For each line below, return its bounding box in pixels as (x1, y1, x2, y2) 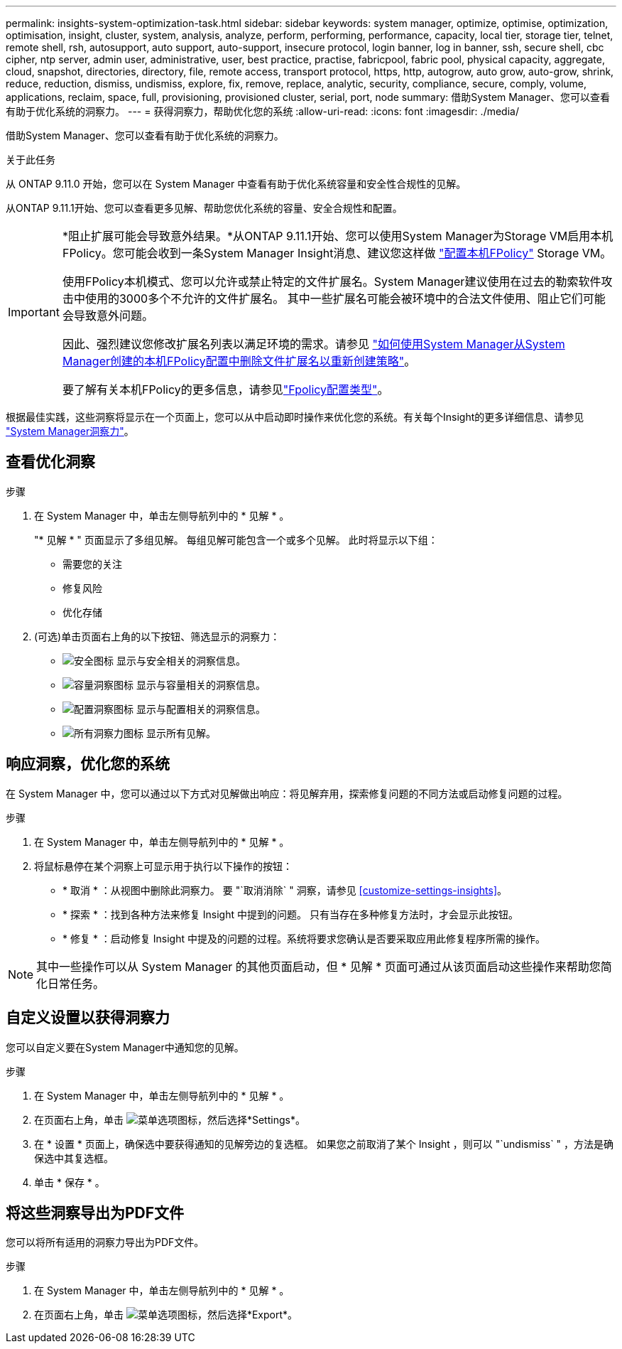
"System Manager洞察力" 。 (6, 425, 134, 437)
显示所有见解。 (146, 726, 216, 739)
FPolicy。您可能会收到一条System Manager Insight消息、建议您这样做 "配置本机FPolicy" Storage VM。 (62, 246, 612, 260)
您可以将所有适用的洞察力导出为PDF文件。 (6, 1236, 204, 1249)
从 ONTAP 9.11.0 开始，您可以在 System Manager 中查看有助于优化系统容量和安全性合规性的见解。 (6, 178, 466, 190)
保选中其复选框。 (34, 1151, 114, 1164)
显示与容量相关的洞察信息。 (136, 678, 266, 691)
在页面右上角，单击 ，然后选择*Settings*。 (34, 1113, 305, 1126)
